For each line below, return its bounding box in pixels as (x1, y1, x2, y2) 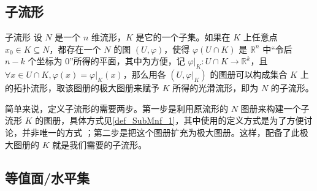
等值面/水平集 (5, 168, 90, 187)
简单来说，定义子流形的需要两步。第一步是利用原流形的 (5, 102, 228, 114)
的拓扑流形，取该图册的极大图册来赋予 (5, 81, 159, 94)
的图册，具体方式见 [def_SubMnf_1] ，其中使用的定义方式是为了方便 (35, 114, 304, 127)
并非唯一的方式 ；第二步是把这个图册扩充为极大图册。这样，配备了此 (21, 125, 300, 138)
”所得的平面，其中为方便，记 (69, 54, 185, 67)
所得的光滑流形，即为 (172, 81, 259, 94)
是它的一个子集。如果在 (136, 31, 231, 43)
